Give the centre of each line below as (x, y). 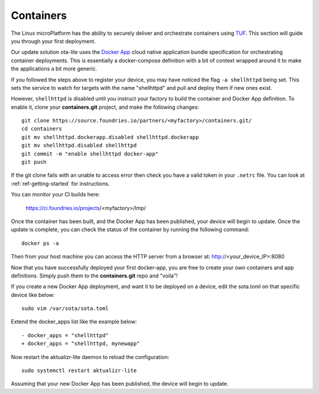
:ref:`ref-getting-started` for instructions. (60, 183)
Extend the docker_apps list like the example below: (74, 322)
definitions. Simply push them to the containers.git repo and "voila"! (94, 276)
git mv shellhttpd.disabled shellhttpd (79, 146)
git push (34, 162)
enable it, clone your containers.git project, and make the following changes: (105, 107)
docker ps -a (40, 243)
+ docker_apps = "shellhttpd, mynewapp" (81, 344)
